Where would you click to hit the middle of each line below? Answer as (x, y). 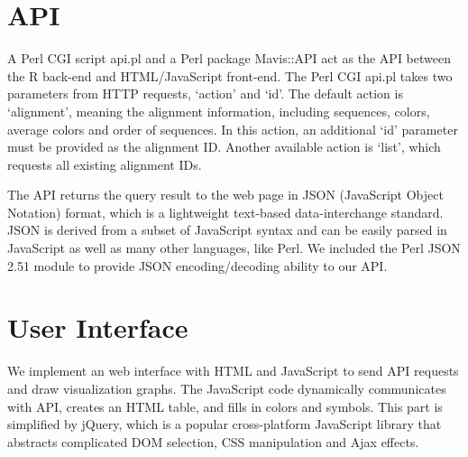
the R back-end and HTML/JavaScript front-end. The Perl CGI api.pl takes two (230, 75)
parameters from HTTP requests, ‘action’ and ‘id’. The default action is (205, 93)
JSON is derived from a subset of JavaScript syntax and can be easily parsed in (227, 230)
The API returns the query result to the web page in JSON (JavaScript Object (225, 195)
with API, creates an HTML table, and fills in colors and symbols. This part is (225, 406)
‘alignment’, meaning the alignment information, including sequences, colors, (219, 111)
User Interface (98, 327)
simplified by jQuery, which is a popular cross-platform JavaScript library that (225, 424)
